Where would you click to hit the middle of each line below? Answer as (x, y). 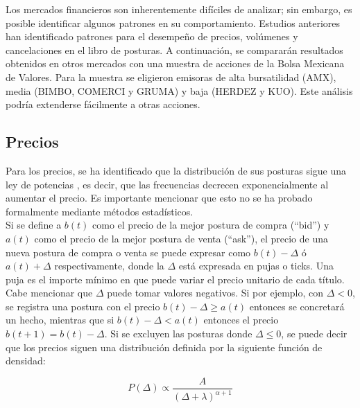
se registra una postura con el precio (83, 306)
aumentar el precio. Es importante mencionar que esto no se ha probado (159, 198)
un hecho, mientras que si (60, 320)
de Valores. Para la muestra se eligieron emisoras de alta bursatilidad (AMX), (171, 77)
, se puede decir (314, 334)
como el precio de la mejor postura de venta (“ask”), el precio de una (181, 238)
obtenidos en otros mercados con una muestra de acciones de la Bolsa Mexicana (175, 63)
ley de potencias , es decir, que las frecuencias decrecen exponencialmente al (167, 184)
